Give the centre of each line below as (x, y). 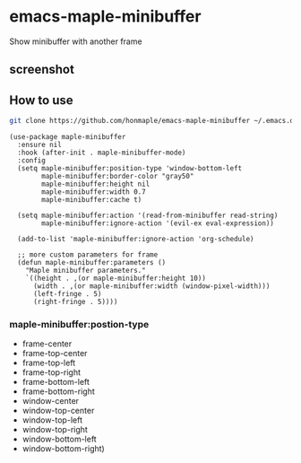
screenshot (42, 70)
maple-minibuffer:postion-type (79, 324)
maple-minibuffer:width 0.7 (94, 192)
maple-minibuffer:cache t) (92, 200)
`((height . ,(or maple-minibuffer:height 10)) (116, 279)
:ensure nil (40, 145)
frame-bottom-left (56, 382)
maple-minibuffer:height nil (96, 184)
